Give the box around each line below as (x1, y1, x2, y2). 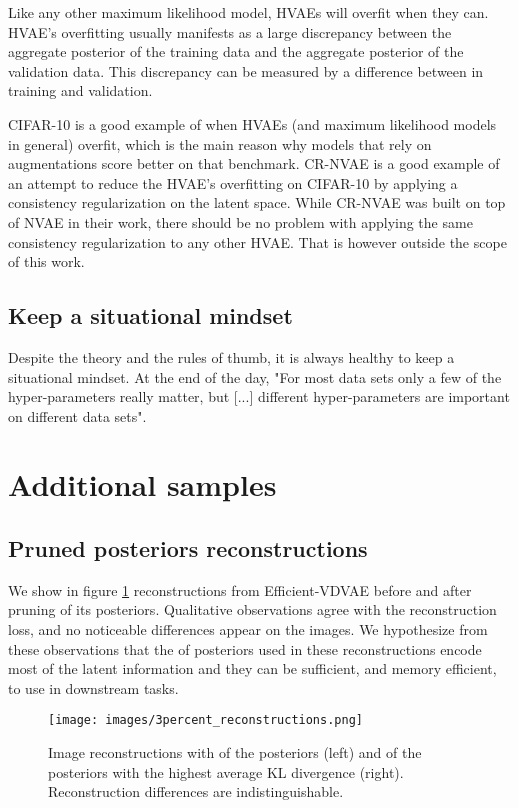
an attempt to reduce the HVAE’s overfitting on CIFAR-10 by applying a (8, 172, 458, 193)
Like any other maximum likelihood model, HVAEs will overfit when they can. (8, 2, 489, 22)
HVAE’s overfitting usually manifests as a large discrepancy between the (8, 21, 452, 42)
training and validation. (8, 80, 153, 101)
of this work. (8, 251, 85, 272)
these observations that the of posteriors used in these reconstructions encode (8, 638, 482, 659)
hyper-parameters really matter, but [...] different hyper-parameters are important (8, 386, 510, 407)
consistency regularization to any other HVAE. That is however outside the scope (8, 231, 507, 252)
